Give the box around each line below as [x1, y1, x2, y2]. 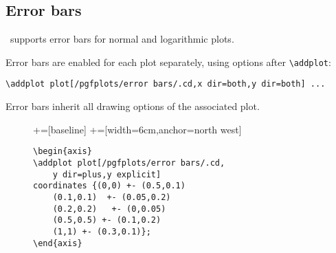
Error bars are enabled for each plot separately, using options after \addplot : [5, 54, 331, 69]
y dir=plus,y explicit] [52, 169, 161, 179]
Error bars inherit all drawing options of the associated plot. [5, 99, 260, 113]
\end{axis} [33, 238, 82, 248]
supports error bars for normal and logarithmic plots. [10, 32, 234, 46]
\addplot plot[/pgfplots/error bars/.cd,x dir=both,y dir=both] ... [5, 79, 326, 89]
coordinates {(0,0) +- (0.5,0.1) [33, 181, 186, 191]
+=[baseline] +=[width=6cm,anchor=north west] [33, 122, 242, 136]
